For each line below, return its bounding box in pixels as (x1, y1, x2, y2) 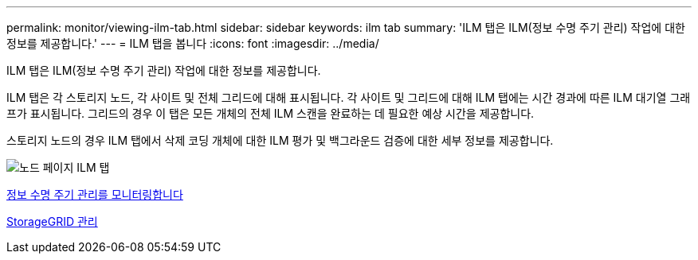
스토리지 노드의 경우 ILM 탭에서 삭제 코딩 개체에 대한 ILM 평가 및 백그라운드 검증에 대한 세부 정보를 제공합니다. (6, 134, 554, 147)
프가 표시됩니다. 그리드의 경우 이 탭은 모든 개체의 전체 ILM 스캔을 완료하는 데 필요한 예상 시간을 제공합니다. (6, 107, 535, 120)
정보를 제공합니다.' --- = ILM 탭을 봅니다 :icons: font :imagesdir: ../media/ (6, 37, 379, 50)
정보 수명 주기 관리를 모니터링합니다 (6, 188, 183, 201)
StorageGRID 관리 (6, 215, 98, 228)
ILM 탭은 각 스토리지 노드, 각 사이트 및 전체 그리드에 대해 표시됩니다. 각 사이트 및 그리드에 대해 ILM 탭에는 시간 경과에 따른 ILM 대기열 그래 (6, 91, 691, 104)
